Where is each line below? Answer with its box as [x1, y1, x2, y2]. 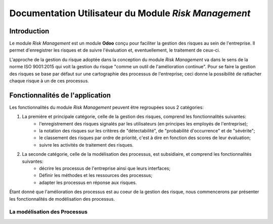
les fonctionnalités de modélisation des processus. [9, 196, 115, 202]
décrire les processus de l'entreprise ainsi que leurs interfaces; [39, 165, 171, 171]
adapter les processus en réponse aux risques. [39, 180, 137, 186]
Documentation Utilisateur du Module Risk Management [9, 8, 251, 19]
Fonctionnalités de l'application [9, 91, 111, 100]
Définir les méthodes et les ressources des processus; [39, 172, 153, 178]
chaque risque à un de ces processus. [9, 78, 89, 84]
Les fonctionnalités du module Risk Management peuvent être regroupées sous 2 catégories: [9, 104, 204, 110]
